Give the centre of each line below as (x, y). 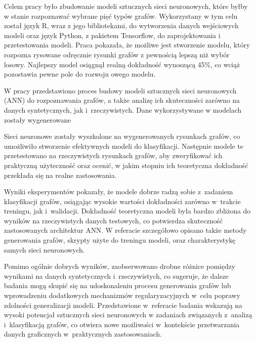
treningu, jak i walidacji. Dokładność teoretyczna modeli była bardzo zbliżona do (127, 211)
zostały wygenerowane (38, 119)
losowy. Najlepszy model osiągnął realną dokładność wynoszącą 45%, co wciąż (122, 64)
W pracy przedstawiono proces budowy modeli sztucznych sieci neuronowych (120, 90)
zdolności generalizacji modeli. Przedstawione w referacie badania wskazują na (123, 305)
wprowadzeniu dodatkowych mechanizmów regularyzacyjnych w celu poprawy (122, 295)
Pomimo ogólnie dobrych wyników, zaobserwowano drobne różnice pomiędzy (120, 266)
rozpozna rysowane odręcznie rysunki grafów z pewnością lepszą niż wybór (117, 54)
